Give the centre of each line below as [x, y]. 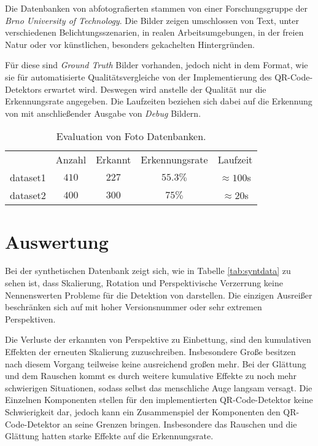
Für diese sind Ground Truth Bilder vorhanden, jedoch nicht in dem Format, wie [157, 65]
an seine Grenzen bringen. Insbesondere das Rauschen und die [180, 424]
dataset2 [28, 195]
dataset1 [28, 178]
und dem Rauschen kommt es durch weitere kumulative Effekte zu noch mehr [151, 376]
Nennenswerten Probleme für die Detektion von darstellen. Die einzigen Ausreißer [159, 295]
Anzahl [71, 160]
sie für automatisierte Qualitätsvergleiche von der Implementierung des [138, 76]
